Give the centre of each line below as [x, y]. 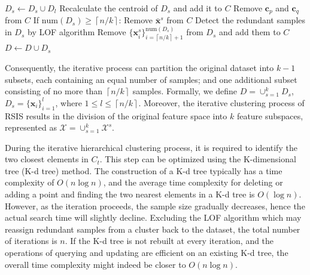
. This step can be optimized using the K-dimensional [198, 159]
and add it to [197, 8]
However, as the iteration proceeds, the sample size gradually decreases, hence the [155, 206]
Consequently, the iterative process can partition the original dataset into [139, 67]
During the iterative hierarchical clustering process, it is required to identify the [151, 147]
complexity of [30, 182]
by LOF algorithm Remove [77, 32]
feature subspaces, [270, 115]
